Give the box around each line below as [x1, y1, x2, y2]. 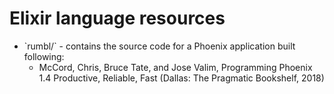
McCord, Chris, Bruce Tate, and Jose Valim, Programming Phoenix [38, 61, 313, 73]
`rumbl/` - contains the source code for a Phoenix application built [23, 40, 296, 52]
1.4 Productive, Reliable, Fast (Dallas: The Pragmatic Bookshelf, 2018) [38, 72, 325, 84]
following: [23, 50, 65, 62]
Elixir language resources [9, 7, 226, 30]
